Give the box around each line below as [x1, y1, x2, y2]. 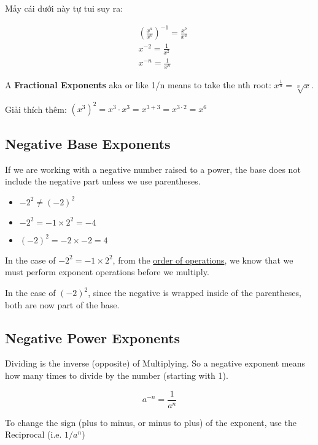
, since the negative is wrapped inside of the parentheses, [88, 286, 301, 299]
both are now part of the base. [5, 298, 120, 311]
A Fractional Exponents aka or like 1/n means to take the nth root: [5, 78, 271, 91]
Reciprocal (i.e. [5, 428, 62, 441]
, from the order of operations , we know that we [112, 253, 293, 266]
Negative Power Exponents [5, 328, 180, 347]
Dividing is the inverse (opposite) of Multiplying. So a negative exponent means [5, 357, 306, 370]
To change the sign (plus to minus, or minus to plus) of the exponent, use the [5, 416, 297, 428]
